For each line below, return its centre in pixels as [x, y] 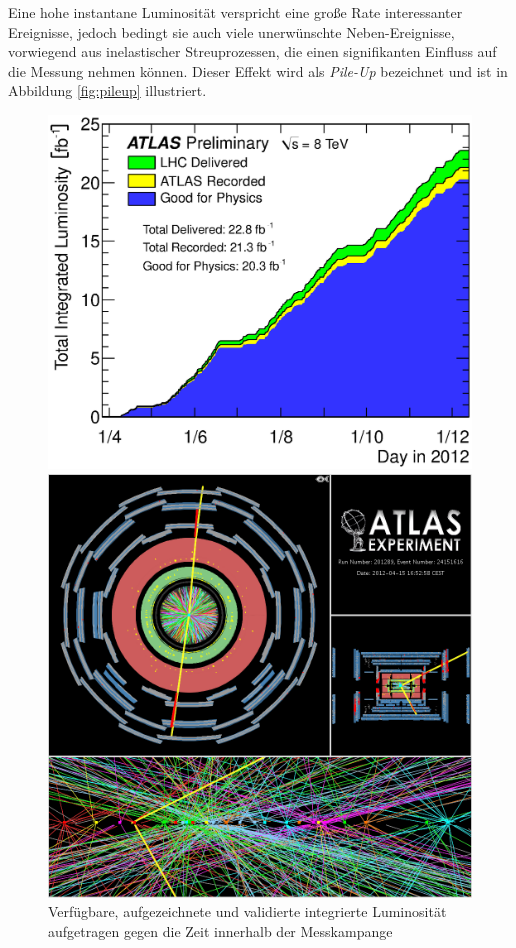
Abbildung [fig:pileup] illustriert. [107, 90]
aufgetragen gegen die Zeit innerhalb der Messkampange [220, 930]
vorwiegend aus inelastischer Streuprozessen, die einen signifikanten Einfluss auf [252, 51]
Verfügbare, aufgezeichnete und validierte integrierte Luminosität [247, 911]
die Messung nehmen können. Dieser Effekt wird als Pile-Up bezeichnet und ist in [258, 70]
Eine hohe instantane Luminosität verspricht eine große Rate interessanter [235, 12]
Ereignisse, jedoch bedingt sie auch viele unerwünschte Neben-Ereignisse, [231, 31]
